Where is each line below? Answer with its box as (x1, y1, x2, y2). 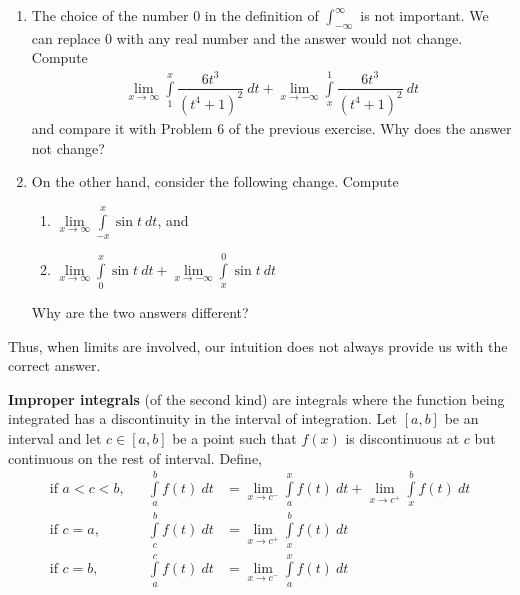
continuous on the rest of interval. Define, (8, 447, 262, 468)
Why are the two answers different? (31, 302, 249, 323)
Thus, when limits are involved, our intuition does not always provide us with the (8, 335, 508, 356)
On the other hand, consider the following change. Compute (31, 171, 399, 192)
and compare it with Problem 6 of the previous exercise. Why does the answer (31, 117, 512, 138)
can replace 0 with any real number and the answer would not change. (31, 27, 463, 48)
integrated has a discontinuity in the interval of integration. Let (8, 408, 397, 429)
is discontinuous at (345, 427, 460, 448)
